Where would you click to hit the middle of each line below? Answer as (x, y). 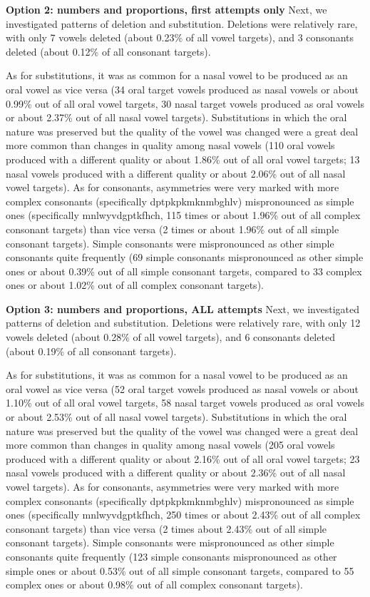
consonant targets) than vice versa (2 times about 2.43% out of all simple (166, 528)
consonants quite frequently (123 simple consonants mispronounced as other (171, 556)
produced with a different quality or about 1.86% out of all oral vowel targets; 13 (183, 159)
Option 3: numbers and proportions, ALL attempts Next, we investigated (183, 308)
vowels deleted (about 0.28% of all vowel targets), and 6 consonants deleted (170, 337)
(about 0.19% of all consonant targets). (91, 351)
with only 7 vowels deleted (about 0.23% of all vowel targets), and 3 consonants (180, 37)
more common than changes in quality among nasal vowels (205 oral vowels (170, 445)
